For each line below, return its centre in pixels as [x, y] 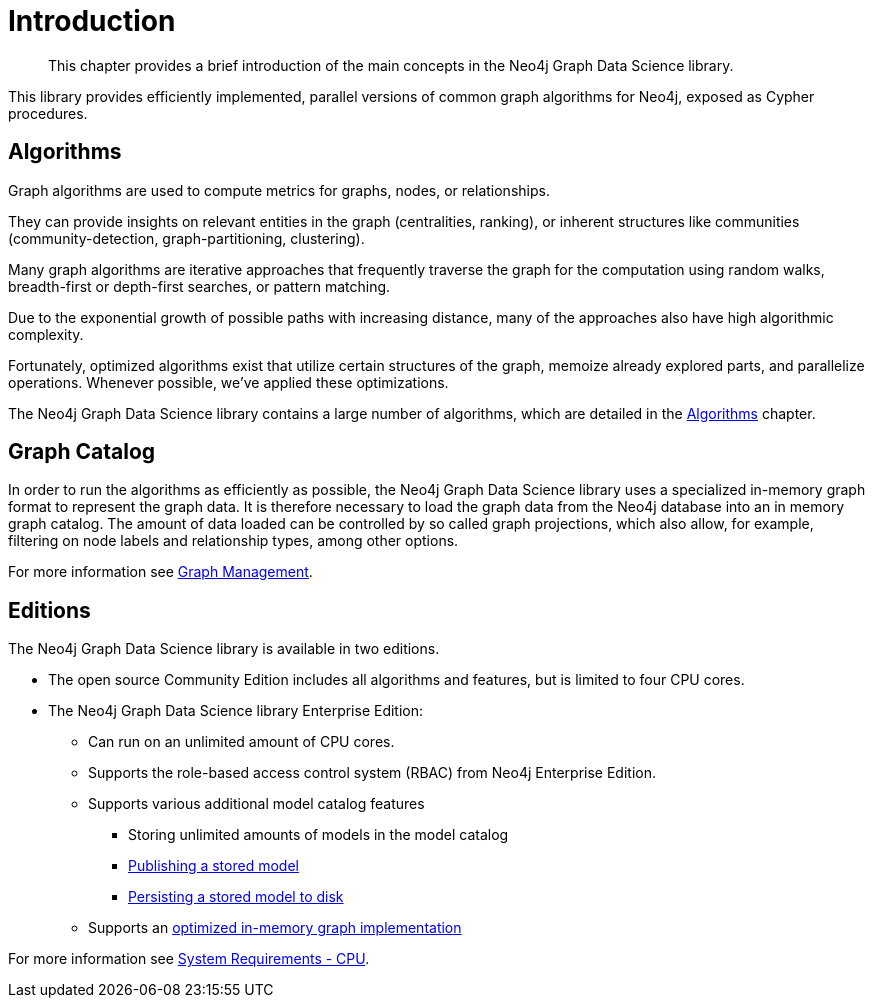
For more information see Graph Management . [160, 572]
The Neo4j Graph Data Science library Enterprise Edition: [236, 711]
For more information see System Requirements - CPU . [189, 959]
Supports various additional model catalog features [256, 804]
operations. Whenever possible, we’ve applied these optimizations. [228, 382]
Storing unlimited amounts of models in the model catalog [318, 835]
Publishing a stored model [213, 866]
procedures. [48, 113]
